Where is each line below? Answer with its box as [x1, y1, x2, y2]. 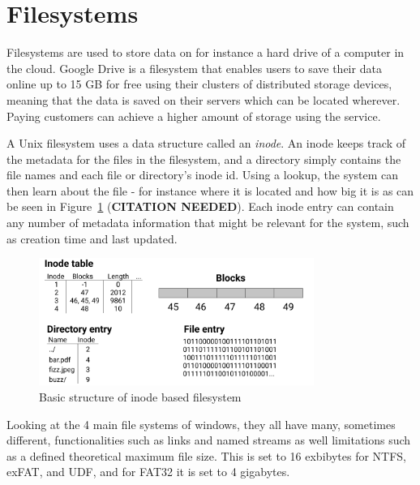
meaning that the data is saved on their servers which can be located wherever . [6, 91, 401, 108]
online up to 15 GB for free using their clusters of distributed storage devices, [6, 75, 392, 92]
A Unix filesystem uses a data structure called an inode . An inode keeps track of [6, 135, 406, 152]
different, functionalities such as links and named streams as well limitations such [6, 431, 411, 449]
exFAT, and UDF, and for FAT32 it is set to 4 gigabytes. [6, 463, 290, 480]
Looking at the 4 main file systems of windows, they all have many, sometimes [6, 415, 396, 432]
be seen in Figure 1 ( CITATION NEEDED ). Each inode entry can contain [6, 198, 394, 215]
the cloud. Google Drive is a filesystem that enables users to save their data [6, 59, 382, 76]
